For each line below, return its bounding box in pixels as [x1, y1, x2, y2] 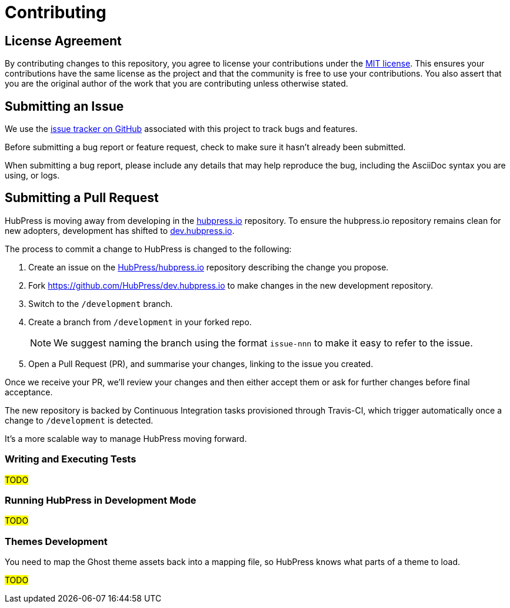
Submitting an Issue [5, 98, 124, 114]
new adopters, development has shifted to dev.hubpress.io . [5, 225, 235, 236]
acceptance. [5, 386, 53, 397]
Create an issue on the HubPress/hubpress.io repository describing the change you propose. [28, 262, 389, 272]
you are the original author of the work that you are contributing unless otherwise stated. [5, 78, 348, 89]
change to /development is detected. [5, 415, 154, 425]
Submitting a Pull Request [5, 190, 159, 206]
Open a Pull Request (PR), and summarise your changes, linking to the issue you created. [28, 358, 374, 369]
